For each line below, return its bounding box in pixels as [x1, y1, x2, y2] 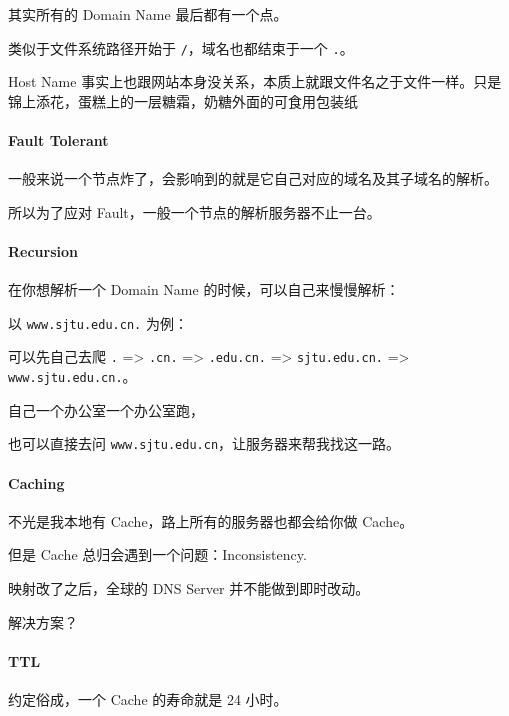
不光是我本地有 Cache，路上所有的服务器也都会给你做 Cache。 [8, 510, 414, 531]
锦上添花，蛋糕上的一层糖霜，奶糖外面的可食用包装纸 [8, 90, 358, 111]
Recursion [8, 241, 79, 262]
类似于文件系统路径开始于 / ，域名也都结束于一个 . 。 [8, 37, 354, 58]
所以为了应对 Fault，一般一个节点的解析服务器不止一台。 [8, 201, 381, 222]
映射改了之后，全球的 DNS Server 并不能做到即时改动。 [8, 578, 370, 599]
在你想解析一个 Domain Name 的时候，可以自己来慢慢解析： [8, 279, 400, 300]
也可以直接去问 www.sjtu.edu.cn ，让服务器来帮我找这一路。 [8, 433, 401, 454]
